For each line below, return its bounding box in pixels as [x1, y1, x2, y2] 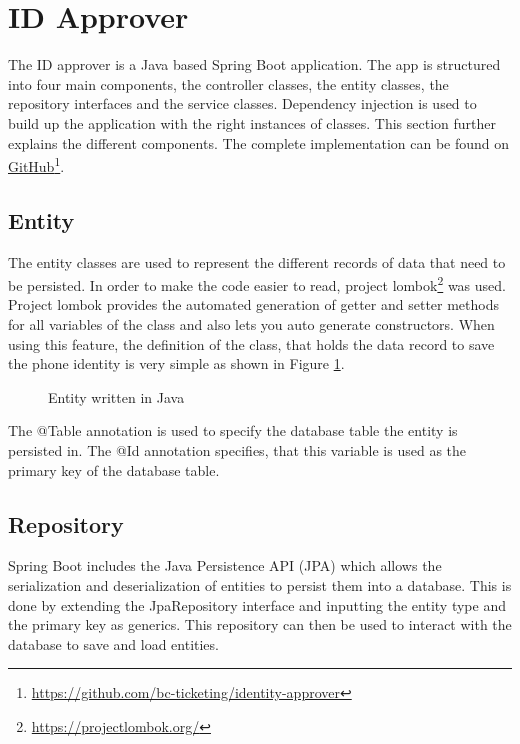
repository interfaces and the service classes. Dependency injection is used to [8, 93, 477, 114]
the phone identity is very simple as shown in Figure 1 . [8, 353, 345, 374]
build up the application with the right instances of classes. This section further [8, 112, 496, 133]
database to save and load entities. [8, 633, 219, 654]
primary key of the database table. [8, 459, 220, 480]
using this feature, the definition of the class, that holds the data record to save [8, 333, 495, 354]
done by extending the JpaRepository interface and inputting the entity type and [8, 594, 506, 615]
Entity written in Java [48, 386, 185, 407]
